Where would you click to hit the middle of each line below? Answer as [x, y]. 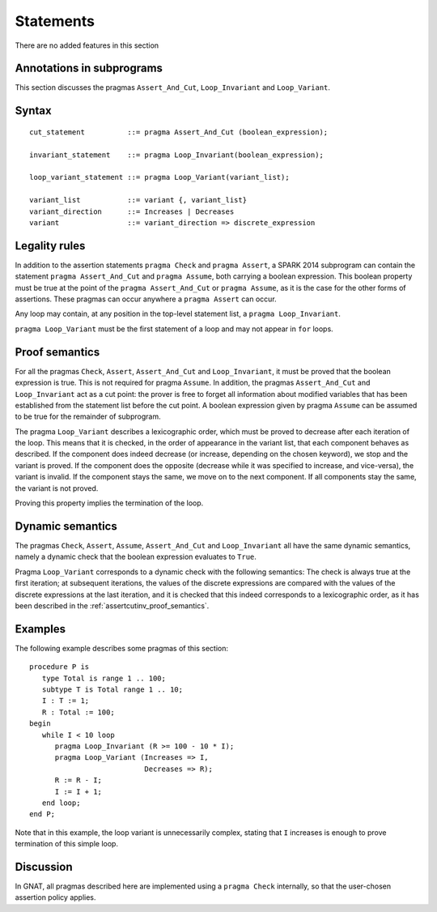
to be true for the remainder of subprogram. [88, 416]
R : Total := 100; [78, 712]
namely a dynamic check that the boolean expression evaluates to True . [136, 557]
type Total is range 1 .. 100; [104, 678]
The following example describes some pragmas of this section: [122, 648]
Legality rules [50, 246]
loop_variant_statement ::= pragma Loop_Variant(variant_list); [160, 177]
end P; [42, 814]
